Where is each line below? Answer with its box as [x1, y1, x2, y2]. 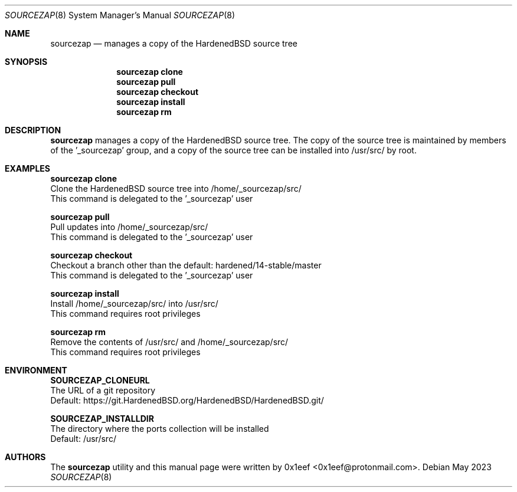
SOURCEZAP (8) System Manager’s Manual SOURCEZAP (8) [5, 10, 235, 20]
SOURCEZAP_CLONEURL [50, 375, 150, 385]
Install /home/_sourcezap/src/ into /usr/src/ [50, 299, 218, 309]
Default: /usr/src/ [50, 434, 116, 444]
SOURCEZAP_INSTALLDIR [50, 414, 154, 424]
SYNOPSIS [5, 57, 48, 67]
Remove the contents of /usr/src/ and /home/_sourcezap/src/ [50, 337, 289, 347]
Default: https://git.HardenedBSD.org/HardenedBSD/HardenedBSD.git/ [50, 395, 324, 405]
